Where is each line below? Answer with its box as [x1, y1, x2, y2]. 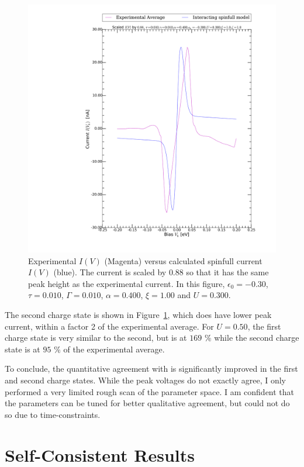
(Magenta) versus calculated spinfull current [104, 254, 262, 267]
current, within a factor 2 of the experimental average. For [5, 320, 214, 332]
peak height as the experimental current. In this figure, [28, 277, 225, 289]
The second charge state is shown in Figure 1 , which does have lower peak [5, 308, 272, 320]
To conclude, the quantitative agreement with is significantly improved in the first [5, 362, 298, 375]
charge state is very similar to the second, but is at [5, 331, 187, 344]
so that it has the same [186, 266, 269, 278]
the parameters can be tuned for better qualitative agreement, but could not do [5, 397, 290, 409]
